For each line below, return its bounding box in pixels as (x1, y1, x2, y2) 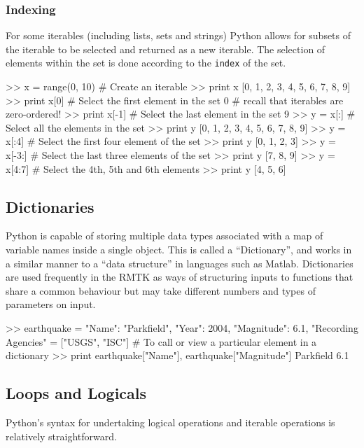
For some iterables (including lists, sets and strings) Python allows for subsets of (6, 28, 351, 43)
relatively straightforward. (6, 428, 117, 443)
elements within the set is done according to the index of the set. (6, 55, 286, 70)
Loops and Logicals (6, 382, 147, 404)
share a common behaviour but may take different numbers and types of (6, 283, 316, 297)
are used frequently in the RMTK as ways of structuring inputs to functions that (6, 269, 353, 284)
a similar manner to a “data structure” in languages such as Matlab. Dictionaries (6, 255, 353, 270)
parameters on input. (6, 297, 96, 311)
